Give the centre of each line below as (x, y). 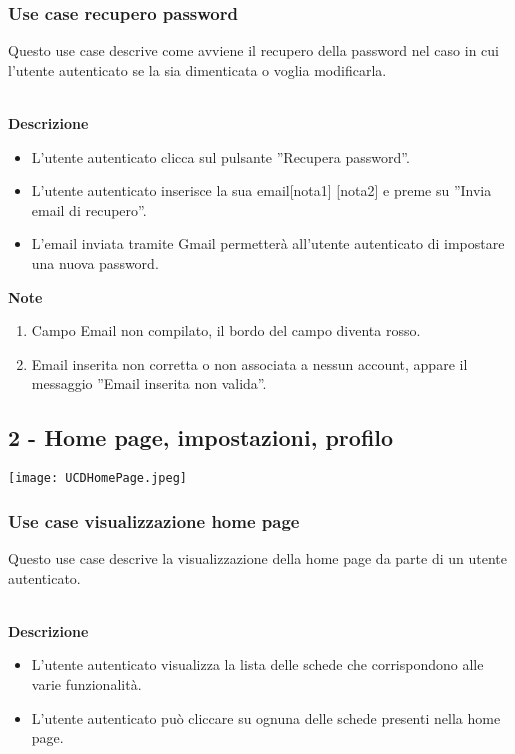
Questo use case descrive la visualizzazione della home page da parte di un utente (257, 558)
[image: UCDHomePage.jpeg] (97, 478)
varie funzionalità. (86, 683)
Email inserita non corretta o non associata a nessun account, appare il (249, 363)
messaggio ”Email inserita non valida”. (149, 383)
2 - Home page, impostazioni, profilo (201, 437)
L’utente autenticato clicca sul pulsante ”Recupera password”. (220, 156)
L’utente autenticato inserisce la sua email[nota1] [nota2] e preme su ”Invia (261, 190)
